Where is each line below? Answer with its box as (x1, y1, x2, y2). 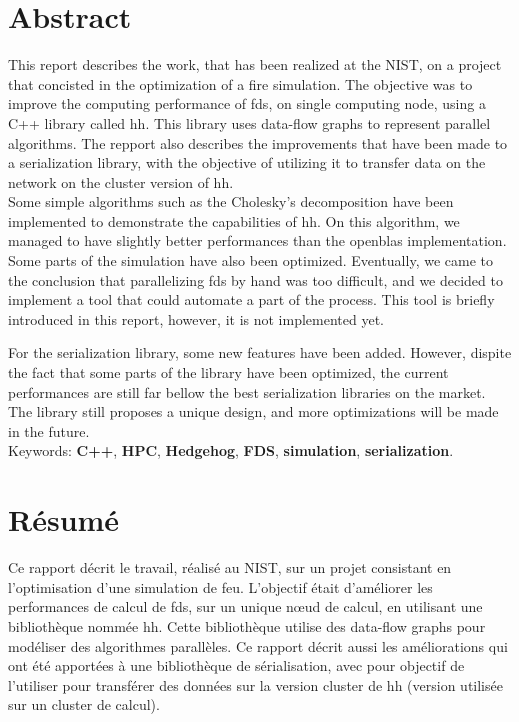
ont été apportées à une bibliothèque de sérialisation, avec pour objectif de (8, 655, 465, 676)
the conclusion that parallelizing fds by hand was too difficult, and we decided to (8, 269, 503, 290)
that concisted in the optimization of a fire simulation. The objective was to (8, 73, 473, 94)
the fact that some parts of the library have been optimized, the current (8, 362, 449, 383)
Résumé (8, 499, 120, 540)
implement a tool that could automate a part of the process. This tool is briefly (8, 289, 495, 310)
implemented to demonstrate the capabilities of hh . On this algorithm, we (8, 210, 460, 231)
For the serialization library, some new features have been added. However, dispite (8, 342, 512, 363)
